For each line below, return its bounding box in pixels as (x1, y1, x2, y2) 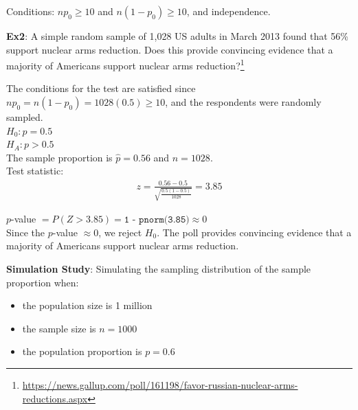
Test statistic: (6, 163, 64, 178)
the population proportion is (22, 344, 142, 358)
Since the (6, 225, 45, 239)
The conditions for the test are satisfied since (6, 81, 196, 95)
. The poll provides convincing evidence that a (157, 225, 352, 239)
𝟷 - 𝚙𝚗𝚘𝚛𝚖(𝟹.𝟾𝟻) (124, 215, 190, 225)
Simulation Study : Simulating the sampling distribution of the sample (6, 262, 311, 276)
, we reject (98, 225, 142, 239)
